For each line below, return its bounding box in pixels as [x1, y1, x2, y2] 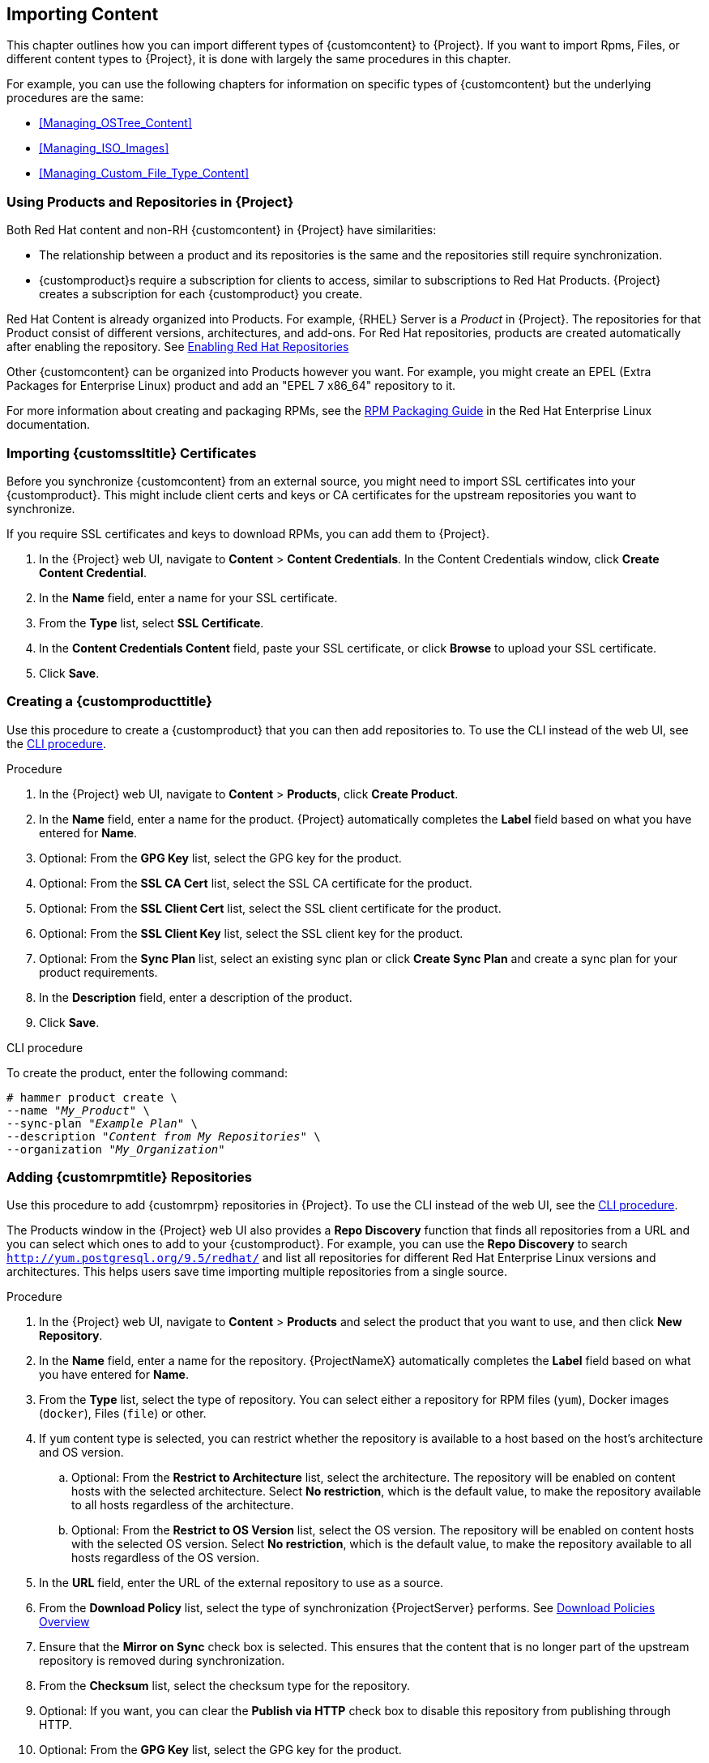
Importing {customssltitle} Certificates [6, 444, 257, 461]
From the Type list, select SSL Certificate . [39, 615, 264, 630]
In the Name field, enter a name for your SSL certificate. [39, 590, 338, 605]
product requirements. [39, 965, 158, 979]
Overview [39, 1615, 90, 1629]
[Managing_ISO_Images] [39, 141, 169, 156]
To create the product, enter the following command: [6, 1065, 288, 1080]
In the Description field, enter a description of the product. [39, 990, 352, 1004]
